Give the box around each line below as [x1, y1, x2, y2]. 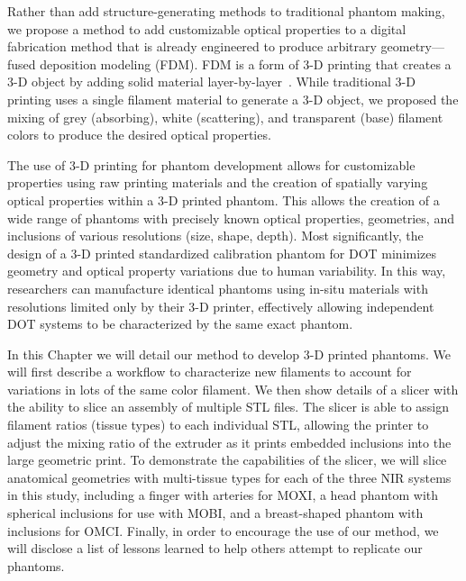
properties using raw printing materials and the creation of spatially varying [7, 173, 428, 192]
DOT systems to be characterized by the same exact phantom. [7, 314, 353, 333]
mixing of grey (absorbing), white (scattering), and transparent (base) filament [7, 107, 443, 126]
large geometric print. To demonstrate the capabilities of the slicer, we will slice [7, 450, 447, 469]
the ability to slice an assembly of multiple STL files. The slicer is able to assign [7, 397, 450, 416]
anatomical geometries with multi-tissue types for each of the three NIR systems [7, 468, 452, 486]
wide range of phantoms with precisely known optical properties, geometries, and [7, 208, 454, 227]
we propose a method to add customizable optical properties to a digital [7, 19, 407, 38]
